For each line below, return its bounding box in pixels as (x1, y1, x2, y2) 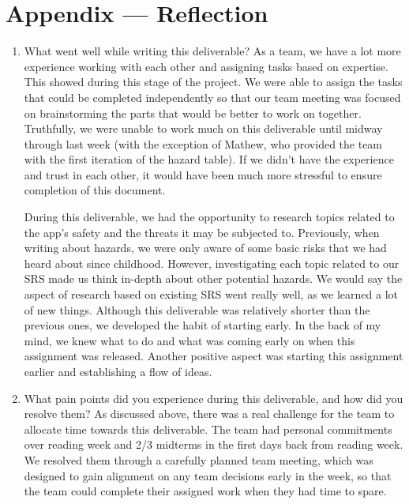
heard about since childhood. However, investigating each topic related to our (24, 254, 400, 271)
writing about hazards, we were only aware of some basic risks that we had (24, 239, 387, 256)
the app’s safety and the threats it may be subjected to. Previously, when (24, 224, 380, 240)
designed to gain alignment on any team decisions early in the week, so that (24, 467, 392, 483)
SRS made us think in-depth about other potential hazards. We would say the (24, 270, 403, 287)
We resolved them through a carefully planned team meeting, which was (24, 451, 373, 468)
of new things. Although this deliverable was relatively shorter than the (24, 301, 370, 318)
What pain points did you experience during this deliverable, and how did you (24, 389, 403, 406)
